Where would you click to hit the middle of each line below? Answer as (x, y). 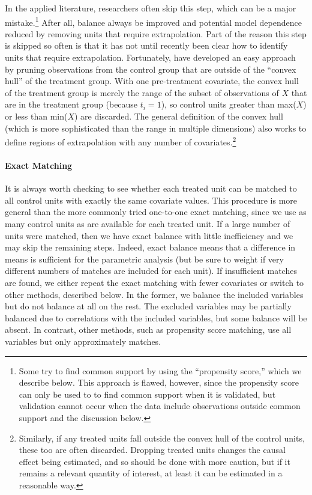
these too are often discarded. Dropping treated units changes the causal (152, 450)
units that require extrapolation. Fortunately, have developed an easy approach (150, 57)
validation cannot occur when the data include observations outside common (160, 406)
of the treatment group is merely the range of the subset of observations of (142, 92)
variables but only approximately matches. (83, 341)
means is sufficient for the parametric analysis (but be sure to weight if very (144, 259)
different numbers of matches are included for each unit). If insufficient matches (151, 271)
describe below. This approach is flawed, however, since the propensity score (159, 382)
